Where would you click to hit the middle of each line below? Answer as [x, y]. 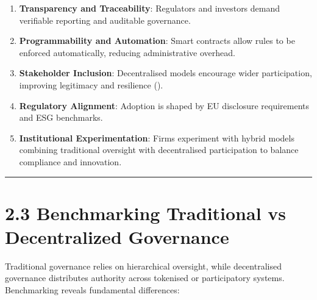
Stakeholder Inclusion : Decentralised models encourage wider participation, [166, 73]
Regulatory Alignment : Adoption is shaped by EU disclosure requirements [164, 105]
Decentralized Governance [117, 236]
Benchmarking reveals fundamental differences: [92, 290]
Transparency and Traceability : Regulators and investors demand [150, 8]
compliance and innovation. [70, 161]
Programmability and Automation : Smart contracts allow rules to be [157, 41]
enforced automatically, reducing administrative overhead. [127, 52]
